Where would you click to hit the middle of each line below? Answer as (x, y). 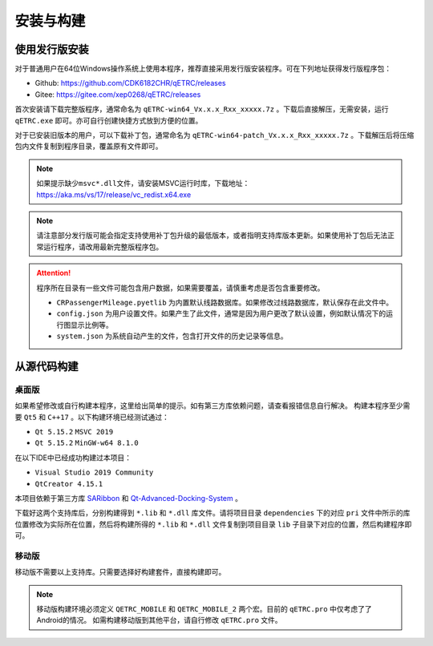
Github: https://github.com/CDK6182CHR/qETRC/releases (130, 83)
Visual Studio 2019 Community (94, 472)
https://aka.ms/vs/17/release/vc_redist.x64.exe (114, 194)
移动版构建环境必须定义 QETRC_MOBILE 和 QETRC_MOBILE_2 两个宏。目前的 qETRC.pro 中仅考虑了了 (204, 609)
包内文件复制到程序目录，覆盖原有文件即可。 (89, 146)
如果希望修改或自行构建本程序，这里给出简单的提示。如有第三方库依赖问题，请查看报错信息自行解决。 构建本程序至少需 (212, 406)
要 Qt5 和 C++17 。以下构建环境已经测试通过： (92, 417)
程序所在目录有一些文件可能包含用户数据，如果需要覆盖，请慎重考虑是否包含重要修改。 (180, 288)
